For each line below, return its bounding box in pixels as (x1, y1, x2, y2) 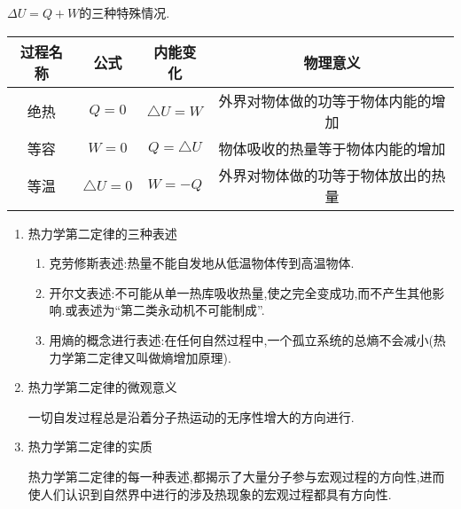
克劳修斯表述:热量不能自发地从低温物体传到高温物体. (49, 254, 355, 272)
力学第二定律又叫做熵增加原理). (49, 348, 231, 366)
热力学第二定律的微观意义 (27, 378, 177, 396)
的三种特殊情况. (79, 4, 170, 21)
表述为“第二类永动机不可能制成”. (77, 301, 265, 319)
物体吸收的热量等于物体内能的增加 (218, 137, 446, 159)
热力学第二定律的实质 (27, 437, 152, 456)
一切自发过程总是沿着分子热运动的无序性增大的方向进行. (27, 407, 355, 426)
